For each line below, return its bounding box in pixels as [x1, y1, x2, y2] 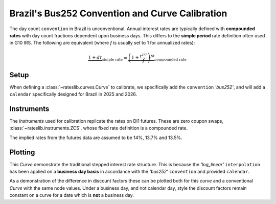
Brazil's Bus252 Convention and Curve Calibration [9, 8, 227, 19]
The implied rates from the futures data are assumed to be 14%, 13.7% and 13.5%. [9, 134, 182, 141]
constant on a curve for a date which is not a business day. [9, 192, 134, 198]
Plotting [9, 148, 35, 156]
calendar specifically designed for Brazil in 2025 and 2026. [9, 91, 137, 97]
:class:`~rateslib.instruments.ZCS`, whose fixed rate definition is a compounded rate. [9, 125, 188, 131]
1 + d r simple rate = [88, 55, 128, 62]
